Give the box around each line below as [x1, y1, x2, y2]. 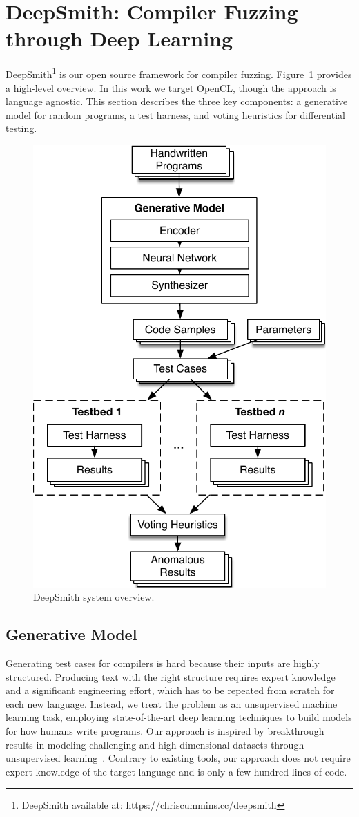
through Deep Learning [6, 24, 233, 53]
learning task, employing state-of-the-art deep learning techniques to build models [6, 710, 352, 724]
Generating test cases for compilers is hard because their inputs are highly [6, 656, 320, 670]
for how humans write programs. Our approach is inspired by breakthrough [6, 724, 324, 738]
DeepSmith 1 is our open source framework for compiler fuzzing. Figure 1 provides [6, 65, 352, 81]
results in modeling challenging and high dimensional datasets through [6, 737, 304, 751]
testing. [6, 121, 37, 135]
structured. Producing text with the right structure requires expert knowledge [6, 669, 336, 684]
